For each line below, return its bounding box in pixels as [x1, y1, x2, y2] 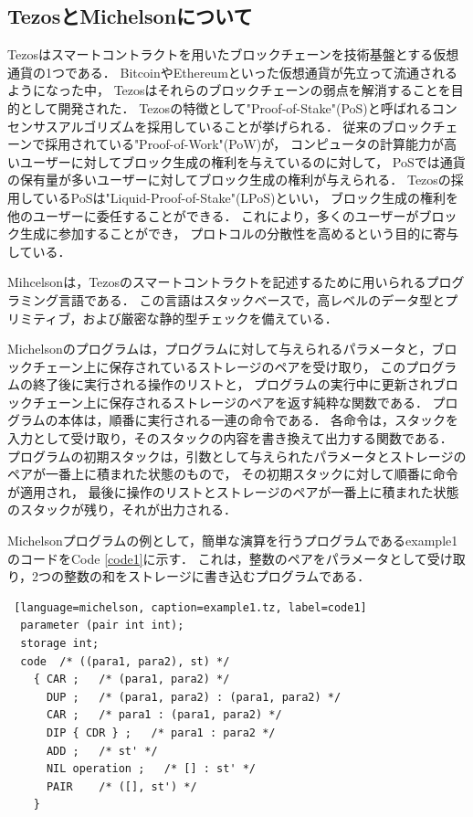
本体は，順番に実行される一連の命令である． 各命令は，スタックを [58, 410, 459, 430]
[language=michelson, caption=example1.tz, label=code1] [14, 600, 367, 614]
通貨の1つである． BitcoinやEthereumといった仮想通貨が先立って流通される [7, 62, 458, 81]
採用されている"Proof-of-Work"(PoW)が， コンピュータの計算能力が [45, 134, 445, 154]
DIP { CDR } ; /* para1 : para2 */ [46, 726, 276, 739]
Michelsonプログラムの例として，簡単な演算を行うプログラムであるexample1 [7, 531, 458, 550]
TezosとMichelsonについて [7, 2, 253, 30]
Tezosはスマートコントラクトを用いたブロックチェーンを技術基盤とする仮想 [7, 45, 459, 64]
